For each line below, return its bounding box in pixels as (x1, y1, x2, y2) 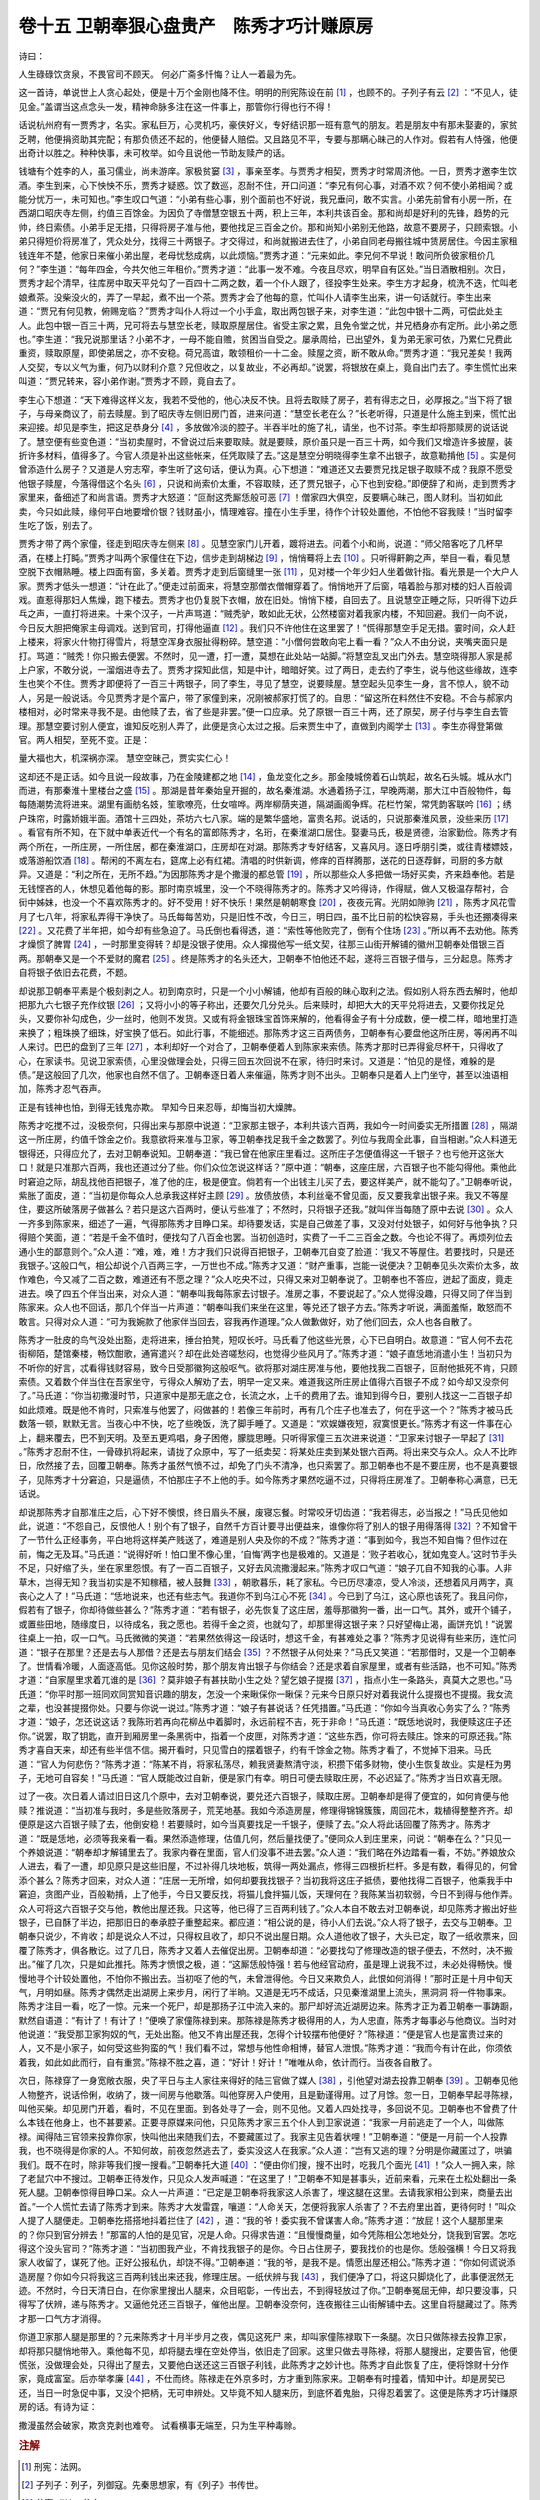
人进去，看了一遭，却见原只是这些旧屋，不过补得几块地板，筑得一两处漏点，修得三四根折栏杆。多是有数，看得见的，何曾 (18, 1860, 518, 1872)
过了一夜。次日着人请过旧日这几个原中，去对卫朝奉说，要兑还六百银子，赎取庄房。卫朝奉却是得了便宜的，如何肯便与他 (18, 1790, 509, 1802)
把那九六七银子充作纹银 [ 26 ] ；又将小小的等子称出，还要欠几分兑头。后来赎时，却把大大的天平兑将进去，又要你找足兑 (18, 998, 505, 1010)
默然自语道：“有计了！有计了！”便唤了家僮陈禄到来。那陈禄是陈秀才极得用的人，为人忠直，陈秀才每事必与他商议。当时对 (18, 2014, 517, 2026)
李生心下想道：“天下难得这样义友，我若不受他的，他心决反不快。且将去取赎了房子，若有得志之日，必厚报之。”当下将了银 (18, 393, 513, 405)
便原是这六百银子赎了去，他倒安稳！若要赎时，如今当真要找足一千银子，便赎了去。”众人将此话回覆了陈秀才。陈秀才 (18, 1818, 492, 1830)
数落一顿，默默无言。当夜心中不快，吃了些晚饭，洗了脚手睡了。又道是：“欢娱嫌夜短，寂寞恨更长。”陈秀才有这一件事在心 (18, 1418, 513, 1430)
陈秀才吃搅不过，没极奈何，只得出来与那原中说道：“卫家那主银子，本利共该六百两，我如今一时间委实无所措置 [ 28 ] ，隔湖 (18, 1120, 518, 1132)
